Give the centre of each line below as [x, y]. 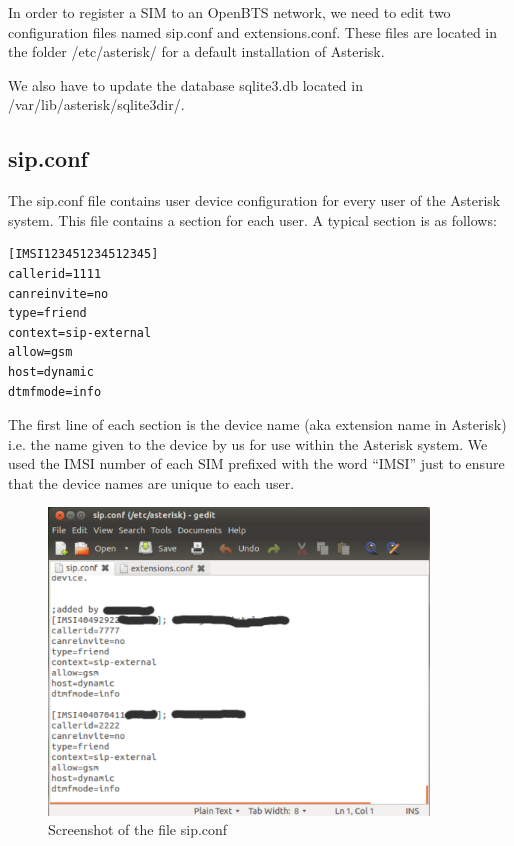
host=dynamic [51, 371]
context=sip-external [80, 332]
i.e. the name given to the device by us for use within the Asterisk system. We [248, 443]
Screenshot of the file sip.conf [138, 829]
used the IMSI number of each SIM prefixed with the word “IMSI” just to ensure [256, 463]
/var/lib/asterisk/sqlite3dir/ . [96, 104]
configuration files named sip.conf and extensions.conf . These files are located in [253, 31]
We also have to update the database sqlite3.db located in [185, 84]
